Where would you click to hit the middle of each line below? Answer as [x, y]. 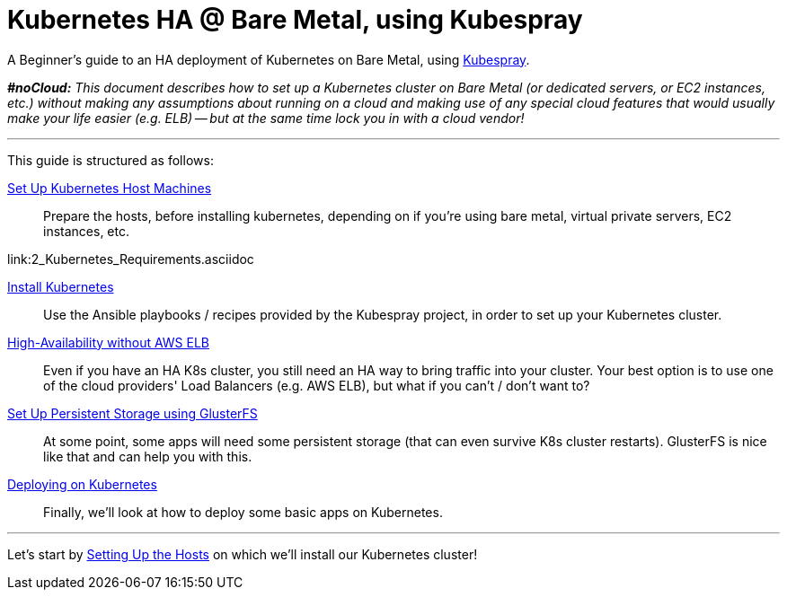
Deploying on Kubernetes [82, 484]
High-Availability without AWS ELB [109, 342]
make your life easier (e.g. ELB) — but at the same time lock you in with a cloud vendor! [266, 118]
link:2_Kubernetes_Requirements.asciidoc [131, 259]
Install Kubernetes [61, 286]
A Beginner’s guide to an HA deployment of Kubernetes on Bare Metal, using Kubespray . [269, 59]
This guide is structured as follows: [111, 160]
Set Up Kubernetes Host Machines [110, 188]
